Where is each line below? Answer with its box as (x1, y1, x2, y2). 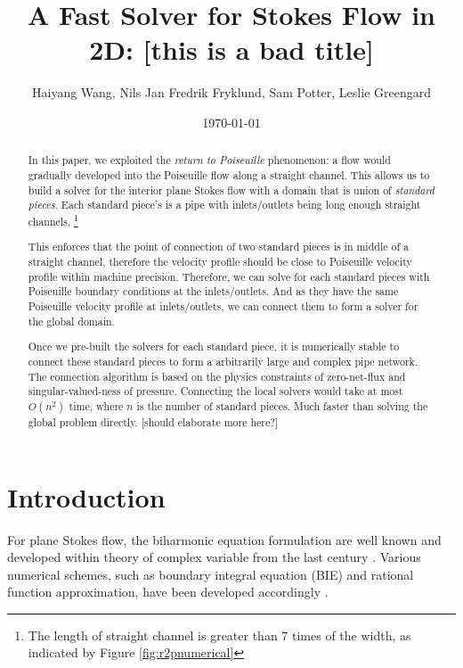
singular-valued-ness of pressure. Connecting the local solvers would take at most (28, 383, 403, 399)
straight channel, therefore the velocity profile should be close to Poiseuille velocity (28, 254, 412, 269)
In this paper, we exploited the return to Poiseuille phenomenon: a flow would (28, 153, 391, 168)
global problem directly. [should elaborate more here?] (28, 414, 279, 429)
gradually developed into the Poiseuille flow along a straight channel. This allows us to (28, 167, 430, 182)
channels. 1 (28, 210, 79, 228)
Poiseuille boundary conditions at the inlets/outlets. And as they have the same (28, 284, 399, 299)
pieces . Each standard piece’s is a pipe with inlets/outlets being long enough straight (28, 197, 421, 212)
